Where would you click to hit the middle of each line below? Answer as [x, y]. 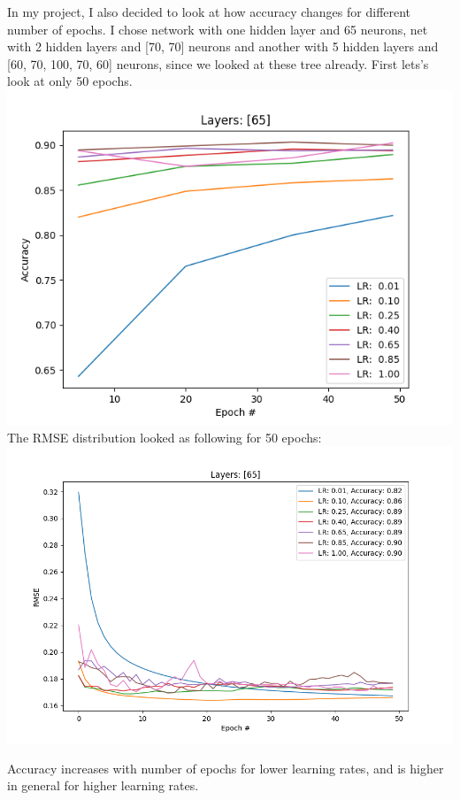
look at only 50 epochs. [70, 81]
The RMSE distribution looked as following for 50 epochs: [165, 437]
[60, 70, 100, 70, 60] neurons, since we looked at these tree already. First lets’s [218, 63]
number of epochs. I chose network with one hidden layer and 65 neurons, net [218, 29]
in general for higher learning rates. [103, 785]
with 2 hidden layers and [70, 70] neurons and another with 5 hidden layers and [223, 46]
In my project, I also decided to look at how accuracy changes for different [209, 12]
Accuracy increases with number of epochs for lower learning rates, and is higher [226, 768]
